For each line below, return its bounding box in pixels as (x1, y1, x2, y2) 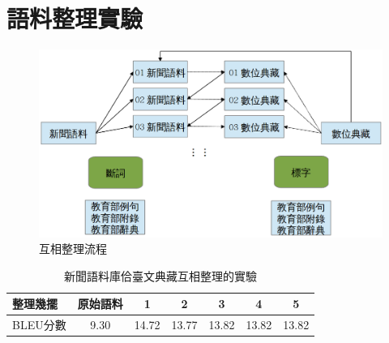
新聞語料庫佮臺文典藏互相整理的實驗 (64, 267, 258, 284)
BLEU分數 (12, 316, 66, 333)
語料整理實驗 (6, 2, 143, 35)
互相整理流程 (39, 240, 107, 257)
